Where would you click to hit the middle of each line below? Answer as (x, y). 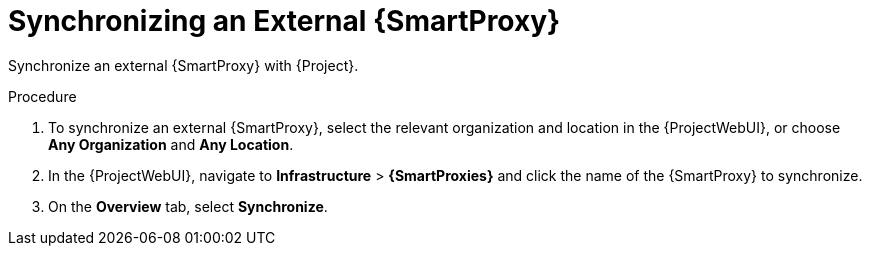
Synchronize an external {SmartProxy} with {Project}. (183, 65)
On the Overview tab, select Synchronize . (188, 206)
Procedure (42, 96)
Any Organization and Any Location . (171, 144)
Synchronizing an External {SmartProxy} (284, 21)
